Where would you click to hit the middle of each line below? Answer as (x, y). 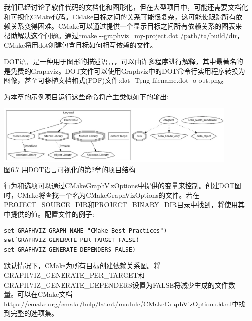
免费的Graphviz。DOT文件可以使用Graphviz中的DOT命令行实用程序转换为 (128, 71)
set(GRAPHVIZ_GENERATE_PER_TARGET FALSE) (72, 240)
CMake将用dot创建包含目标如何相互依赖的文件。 (80, 45)
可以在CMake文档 (45, 294)
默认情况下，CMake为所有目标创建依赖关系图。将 (82, 265)
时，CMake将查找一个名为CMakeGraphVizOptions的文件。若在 (102, 195)
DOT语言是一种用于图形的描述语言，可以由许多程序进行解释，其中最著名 (120, 61)
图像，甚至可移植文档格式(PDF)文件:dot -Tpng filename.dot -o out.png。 (116, 80)
